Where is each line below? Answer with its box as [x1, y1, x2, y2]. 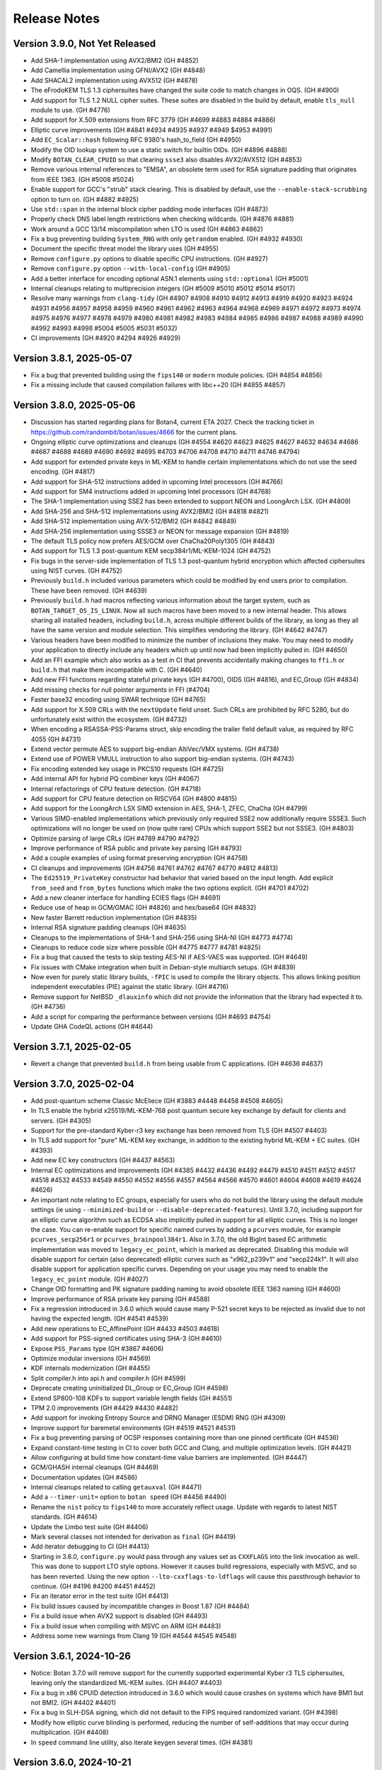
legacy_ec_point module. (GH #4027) [30, 1274, 149, 1283]
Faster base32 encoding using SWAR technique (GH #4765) [30, 695, 207, 704]
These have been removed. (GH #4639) [30, 586, 148, 595]
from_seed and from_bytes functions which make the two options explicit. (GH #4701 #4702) [30, 884, 309, 892]
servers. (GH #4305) [30, 1116, 92, 1125]
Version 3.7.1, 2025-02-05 [13, 1041, 132, 1053]
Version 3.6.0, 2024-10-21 [13, 1757, 132, 1769]
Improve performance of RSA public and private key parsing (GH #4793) [30, 844, 242, 852]
